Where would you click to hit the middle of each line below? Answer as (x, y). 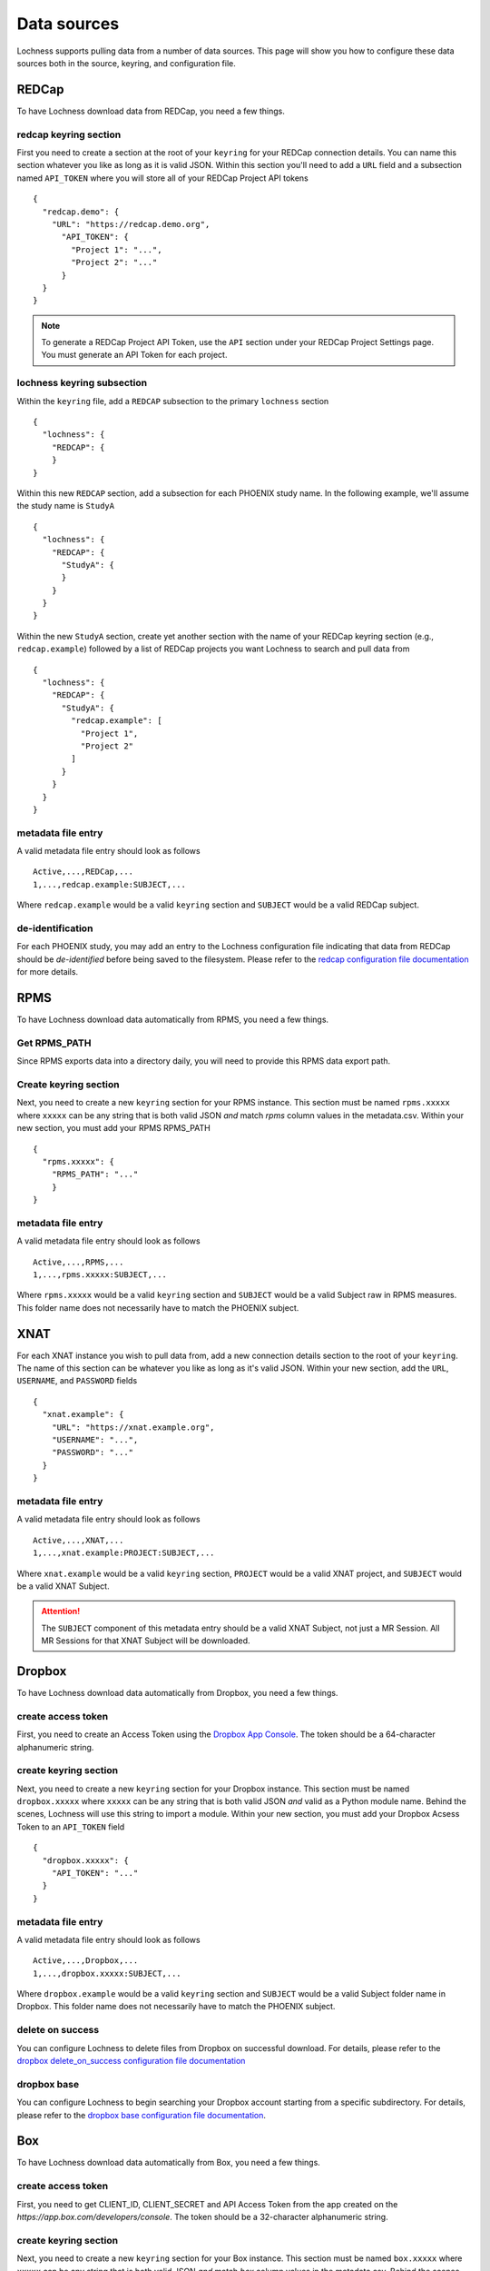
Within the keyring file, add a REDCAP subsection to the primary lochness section (173, 401)
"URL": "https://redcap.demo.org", (131, 224)
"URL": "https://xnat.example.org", (133, 1427)
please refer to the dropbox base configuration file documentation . (142, 2115)
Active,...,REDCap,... (83, 872)
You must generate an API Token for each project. (134, 355)
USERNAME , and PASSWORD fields (77, 1381)
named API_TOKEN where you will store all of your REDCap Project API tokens (162, 178)
